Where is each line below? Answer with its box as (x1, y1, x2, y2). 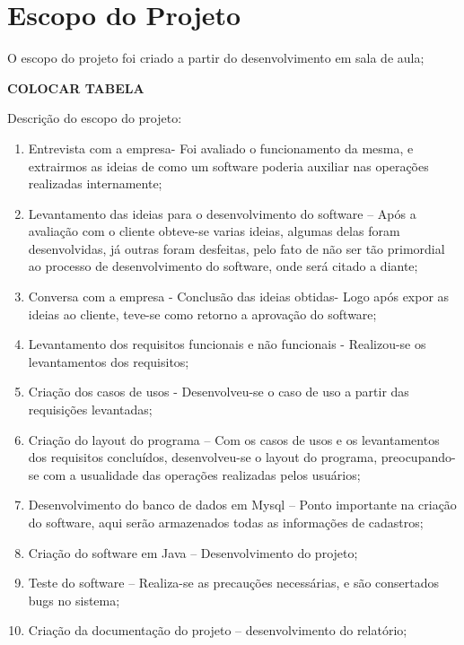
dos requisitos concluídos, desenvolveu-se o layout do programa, (28, 448, 378, 466)
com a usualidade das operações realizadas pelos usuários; (43, 465, 361, 484)
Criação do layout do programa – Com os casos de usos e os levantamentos (28, 430, 440, 449)
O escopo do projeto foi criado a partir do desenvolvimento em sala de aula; (7, 48, 425, 67)
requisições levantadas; (28, 400, 153, 419)
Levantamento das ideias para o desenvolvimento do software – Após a (28, 204, 416, 222)
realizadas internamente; (28, 174, 162, 193)
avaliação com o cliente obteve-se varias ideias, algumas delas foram (28, 222, 400, 240)
